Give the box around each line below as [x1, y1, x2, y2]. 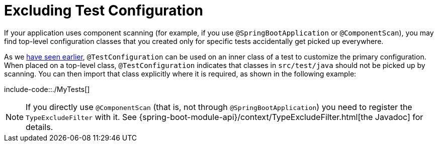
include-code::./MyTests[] [4, 84, 90, 93]
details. [26, 121, 53, 132]
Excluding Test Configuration [4, 2, 204, 19]
